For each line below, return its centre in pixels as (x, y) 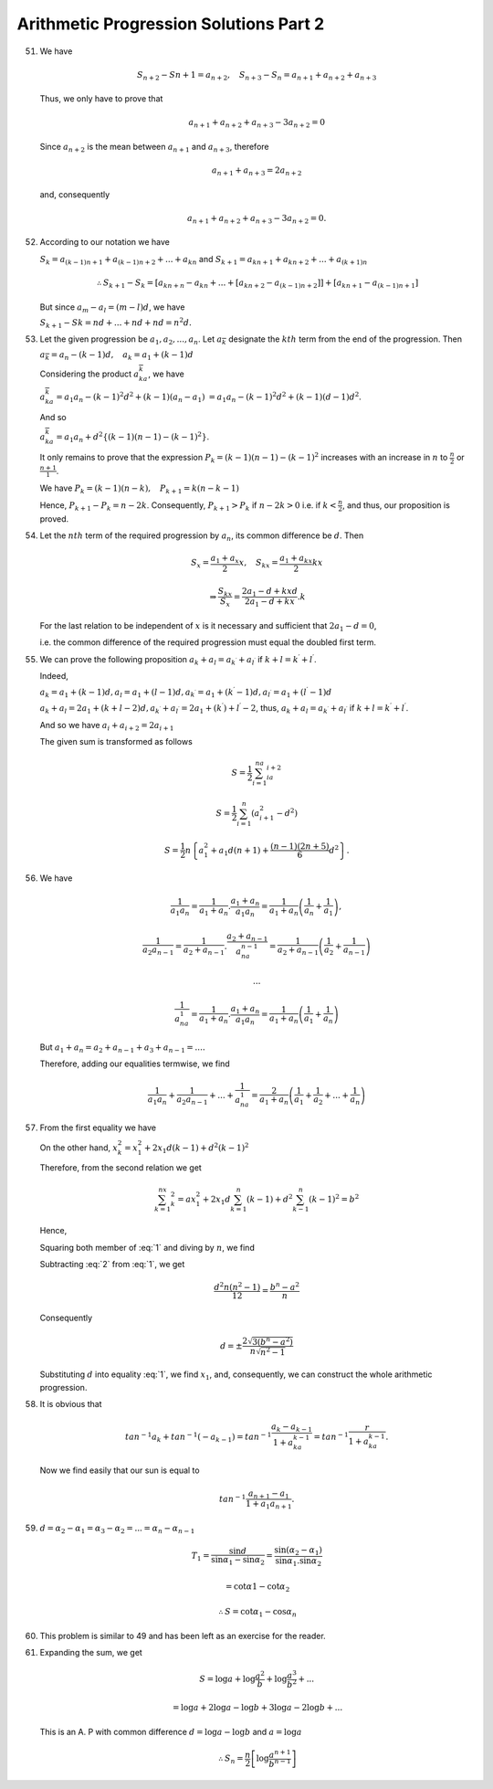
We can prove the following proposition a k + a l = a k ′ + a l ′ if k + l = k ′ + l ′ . (178, 660)
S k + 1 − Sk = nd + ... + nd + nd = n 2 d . (115, 323)
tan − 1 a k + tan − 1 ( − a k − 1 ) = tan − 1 (198, 1437)
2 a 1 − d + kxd (270, 592)
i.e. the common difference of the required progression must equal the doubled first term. (208, 642)
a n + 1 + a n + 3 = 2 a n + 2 (257, 171)
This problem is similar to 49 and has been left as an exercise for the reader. (183, 1636)
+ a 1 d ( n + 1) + (240, 852)
